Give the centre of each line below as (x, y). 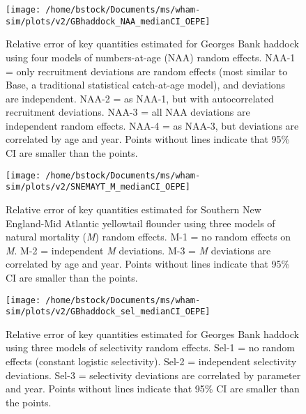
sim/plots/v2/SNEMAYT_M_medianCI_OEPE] (98, 187)
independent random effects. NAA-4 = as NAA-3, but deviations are (152, 125)
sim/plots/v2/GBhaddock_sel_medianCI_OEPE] (108, 312)
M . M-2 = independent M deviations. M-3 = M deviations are (138, 250)
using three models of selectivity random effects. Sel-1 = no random (150, 347)
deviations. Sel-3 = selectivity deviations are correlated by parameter (153, 375)
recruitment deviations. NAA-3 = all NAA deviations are (128, 112)
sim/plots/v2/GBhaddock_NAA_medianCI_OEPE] (108, 21)
